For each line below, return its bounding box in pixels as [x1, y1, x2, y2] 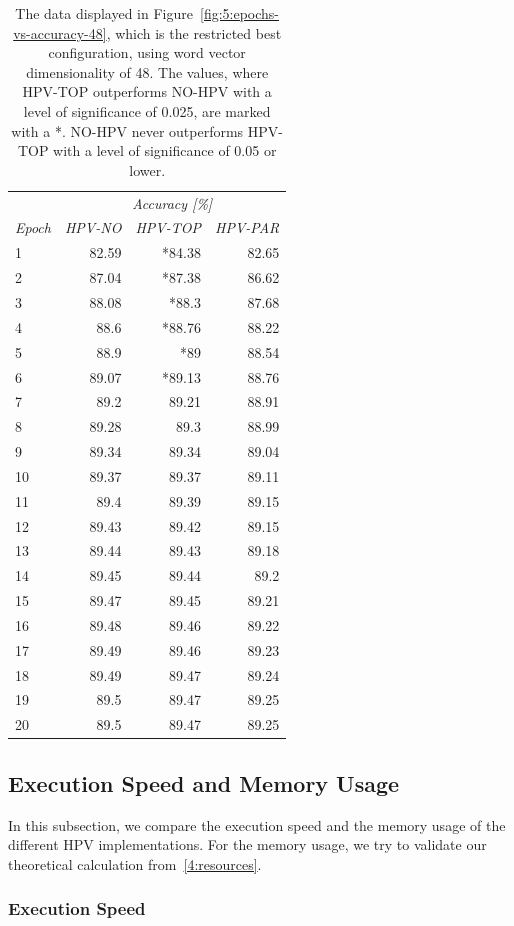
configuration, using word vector [48, 42, 246, 63]
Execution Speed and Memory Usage [8, 767, 400, 798]
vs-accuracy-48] [13, 22, 107, 43]
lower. [129, 159, 166, 180]
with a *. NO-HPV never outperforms [11, 120, 244, 141]
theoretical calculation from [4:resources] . [8, 853, 262, 874]
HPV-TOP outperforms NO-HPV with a [22, 81, 272, 102]
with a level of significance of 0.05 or [53, 140, 277, 161]
